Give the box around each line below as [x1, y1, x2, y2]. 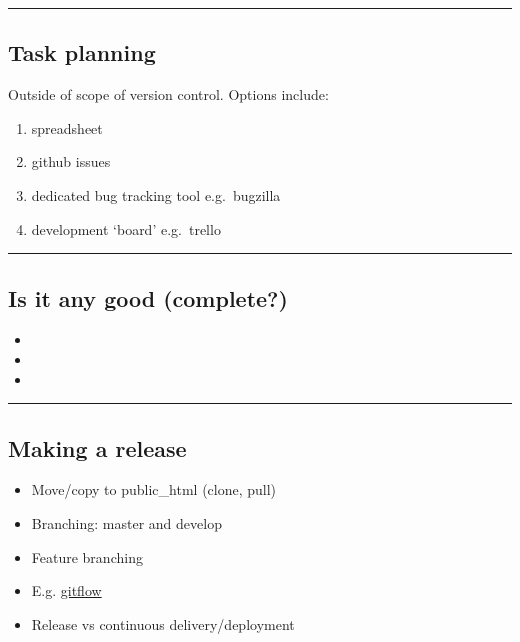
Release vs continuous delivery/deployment [31, 613, 295, 634]
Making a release [8, 432, 187, 463]
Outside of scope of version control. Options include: [8, 84, 329, 105]
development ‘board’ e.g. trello [31, 218, 221, 239]
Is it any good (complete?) [8, 282, 288, 313]
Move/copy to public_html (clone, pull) [31, 479, 277, 500]
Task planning [8, 37, 156, 68]
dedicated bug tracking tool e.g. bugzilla [31, 184, 281, 205]
